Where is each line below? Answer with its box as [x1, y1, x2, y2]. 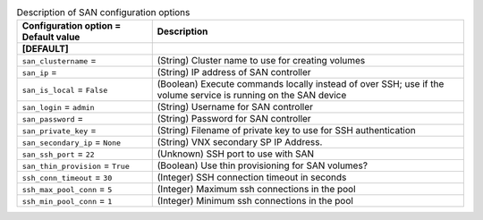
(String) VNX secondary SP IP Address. [157, 136, 323, 148]
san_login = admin [21, 101, 95, 114]
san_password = [21, 113, 84, 125]
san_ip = [21, 66, 57, 79]
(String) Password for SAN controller [157, 113, 312, 125]
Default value [21, 31, 80, 44]
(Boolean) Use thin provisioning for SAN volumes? [157, 159, 369, 172]
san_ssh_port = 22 [21, 148, 95, 160]
